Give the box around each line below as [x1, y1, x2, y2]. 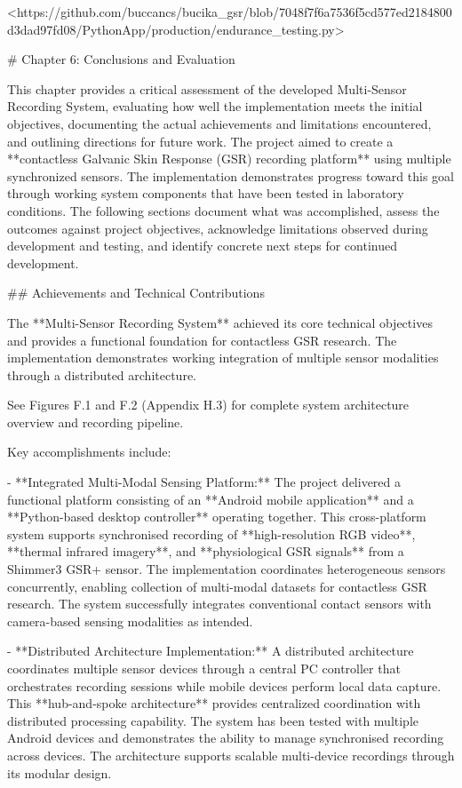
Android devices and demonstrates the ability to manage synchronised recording [7, 728, 444, 747]
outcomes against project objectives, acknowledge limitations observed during [7, 219, 428, 237]
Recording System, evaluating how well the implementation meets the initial [7, 97, 423, 115]
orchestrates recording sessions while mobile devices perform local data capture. [7, 676, 442, 695]
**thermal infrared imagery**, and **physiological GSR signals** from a [7, 542, 404, 561]
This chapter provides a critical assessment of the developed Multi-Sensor [7, 79, 407, 98]
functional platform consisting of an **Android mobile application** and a [7, 490, 414, 508]
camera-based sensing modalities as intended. [7, 611, 253, 630]
